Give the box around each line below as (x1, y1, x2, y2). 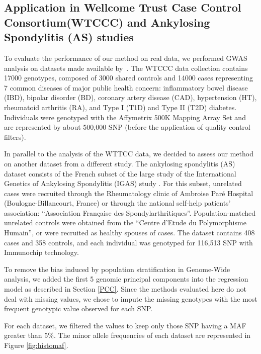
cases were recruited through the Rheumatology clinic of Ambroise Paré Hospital (4, 188, 253, 198)
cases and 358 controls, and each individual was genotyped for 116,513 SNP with (4, 237, 253, 247)
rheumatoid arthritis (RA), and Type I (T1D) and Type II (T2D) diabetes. (4, 102, 237, 112)
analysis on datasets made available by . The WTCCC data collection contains (4, 62, 248, 73)
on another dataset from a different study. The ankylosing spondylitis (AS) (4, 158, 235, 168)
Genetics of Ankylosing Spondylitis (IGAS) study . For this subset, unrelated (4, 178, 242, 189)
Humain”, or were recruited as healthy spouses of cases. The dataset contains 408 (4, 227, 255, 238)
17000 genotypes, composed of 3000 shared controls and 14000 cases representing (4, 72, 253, 83)
